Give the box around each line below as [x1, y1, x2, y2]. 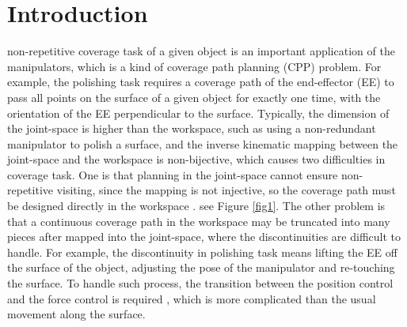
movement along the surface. [7, 306, 146, 322]
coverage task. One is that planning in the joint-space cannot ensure [7, 166, 338, 182]
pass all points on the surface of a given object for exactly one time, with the [7, 88, 381, 105]
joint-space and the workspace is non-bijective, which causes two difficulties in [7, 151, 386, 167]
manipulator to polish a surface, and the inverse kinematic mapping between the [7, 135, 398, 152]
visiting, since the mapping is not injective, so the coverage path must [56, 182, 396, 198]
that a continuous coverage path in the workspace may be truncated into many [7, 212, 390, 229]
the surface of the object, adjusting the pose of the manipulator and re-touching [7, 259, 395, 276]
